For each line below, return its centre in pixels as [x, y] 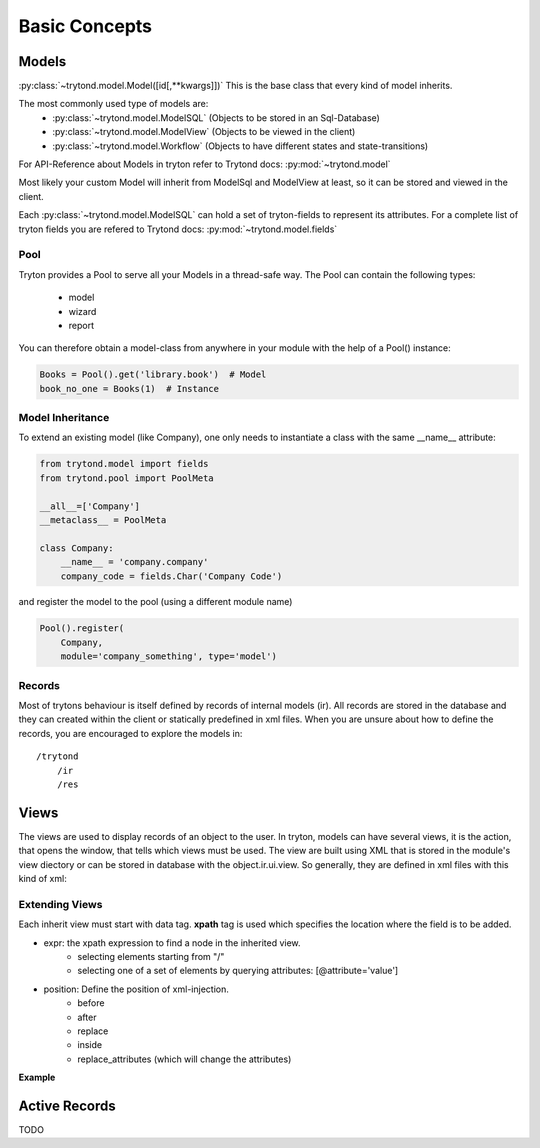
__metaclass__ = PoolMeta [103, 519]
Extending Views [60, 904]
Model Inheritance [64, 418]
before [91, 1003]
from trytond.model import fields [124, 464]
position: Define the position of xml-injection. [136, 989]
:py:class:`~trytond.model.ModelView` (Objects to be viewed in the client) [204, 132]
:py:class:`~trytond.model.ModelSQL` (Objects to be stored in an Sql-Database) [216, 117]
